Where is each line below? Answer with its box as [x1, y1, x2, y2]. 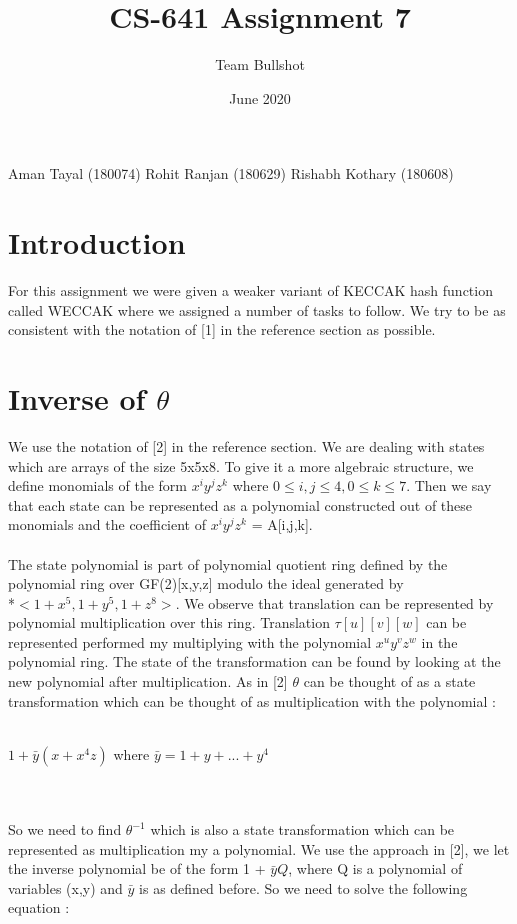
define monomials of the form [8, 475, 188, 496]
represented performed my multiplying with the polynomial [8, 631, 372, 652]
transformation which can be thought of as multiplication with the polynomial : [8, 690, 496, 711]
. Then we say [406, 475, 492, 496]
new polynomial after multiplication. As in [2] [8, 671, 288, 692]
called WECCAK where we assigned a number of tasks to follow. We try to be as [8, 299, 506, 320]
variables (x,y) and [8, 877, 123, 898]
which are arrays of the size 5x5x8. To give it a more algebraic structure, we [8, 455, 474, 476]
